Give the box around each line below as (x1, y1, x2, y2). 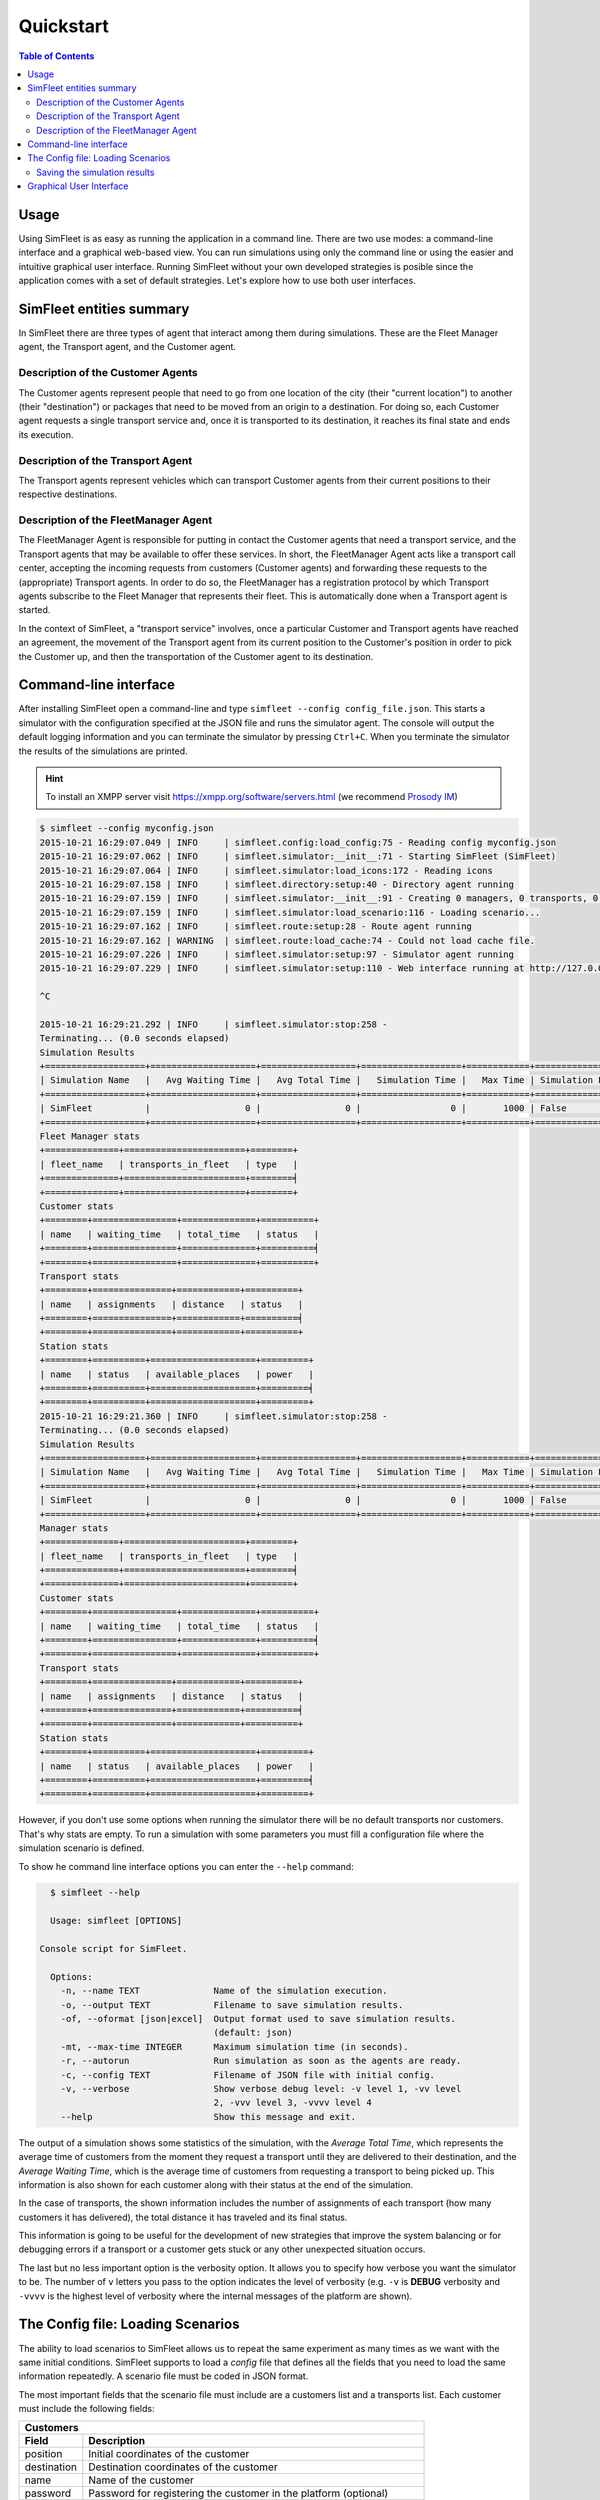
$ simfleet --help (50, 1887, 140, 1899)
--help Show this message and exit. (60, 2111, 357, 2122)
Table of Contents (18, 50, 95, 62)
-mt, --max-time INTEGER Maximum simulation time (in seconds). (60, 2041, 409, 2052)
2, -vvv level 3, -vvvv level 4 (213, 2097, 372, 2109)
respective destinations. (18, 488, 118, 500)
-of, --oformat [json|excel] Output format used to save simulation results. (60, 2013, 457, 2024)
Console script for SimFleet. (39, 1943, 188, 1955)
